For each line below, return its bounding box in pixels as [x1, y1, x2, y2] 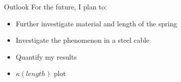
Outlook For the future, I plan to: [4, 1, 107, 11]
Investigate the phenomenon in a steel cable [15, 35, 150, 45]
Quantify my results [15, 51, 77, 62]
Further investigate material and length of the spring [15, 18, 178, 28]
